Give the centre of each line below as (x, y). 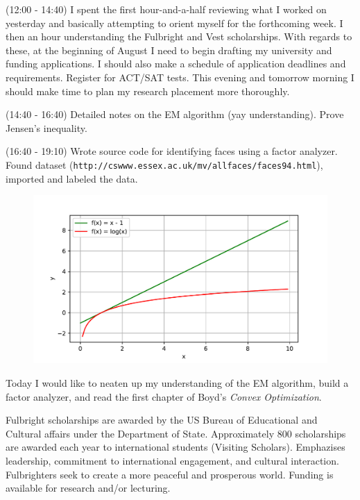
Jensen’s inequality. (46, 127)
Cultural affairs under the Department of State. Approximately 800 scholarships (176, 433)
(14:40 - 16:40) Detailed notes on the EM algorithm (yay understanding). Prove (175, 114)
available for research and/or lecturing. (88, 488)
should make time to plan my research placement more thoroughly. (148, 91)
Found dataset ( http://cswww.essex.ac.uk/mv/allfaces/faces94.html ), (164, 164)
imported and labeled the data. (72, 178)
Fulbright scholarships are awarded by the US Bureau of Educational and (162, 420)
